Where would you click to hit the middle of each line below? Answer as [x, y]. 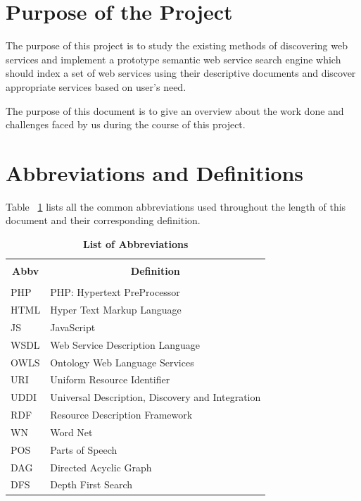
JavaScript [73, 327]
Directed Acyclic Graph [101, 467]
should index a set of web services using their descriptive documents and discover [181, 73]
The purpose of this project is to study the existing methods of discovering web [177, 45]
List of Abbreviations [135, 244]
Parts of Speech [84, 449]
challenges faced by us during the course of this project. [126, 124]
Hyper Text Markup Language [116, 310]
